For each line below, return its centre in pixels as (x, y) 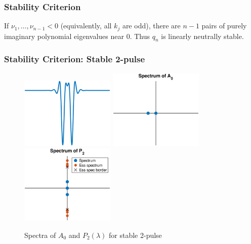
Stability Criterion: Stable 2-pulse (75, 59)
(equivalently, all (86, 26)
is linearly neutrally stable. (202, 36)
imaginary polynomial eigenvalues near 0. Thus (77, 36)
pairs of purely (224, 26)
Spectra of (40, 235)
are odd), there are (151, 26)
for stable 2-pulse (135, 235)
